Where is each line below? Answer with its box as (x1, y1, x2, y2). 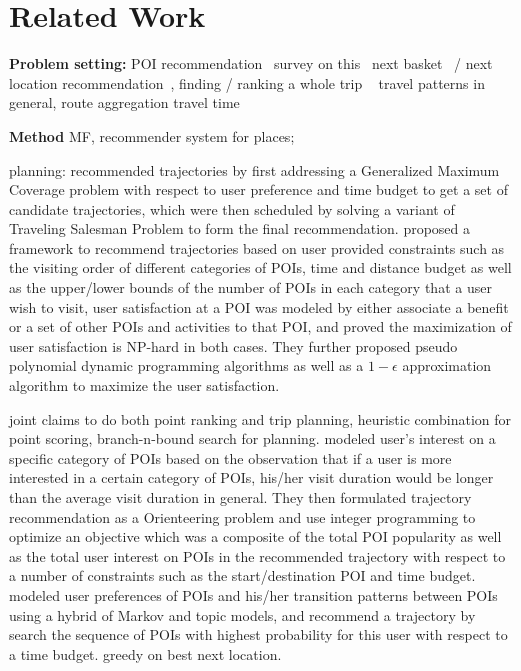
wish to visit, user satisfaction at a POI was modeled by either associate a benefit (9, 296, 509, 317)
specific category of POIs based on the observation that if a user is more (9, 447, 452, 468)
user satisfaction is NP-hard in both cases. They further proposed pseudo (9, 335, 458, 356)
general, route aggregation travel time (9, 92, 240, 113)
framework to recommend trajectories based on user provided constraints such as (9, 237, 505, 258)
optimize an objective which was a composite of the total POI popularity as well (9, 526, 502, 547)
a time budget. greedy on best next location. (9, 643, 282, 664)
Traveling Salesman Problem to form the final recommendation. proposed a (9, 218, 471, 239)
